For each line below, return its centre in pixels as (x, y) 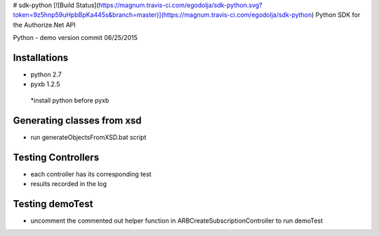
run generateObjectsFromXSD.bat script (88, 137)
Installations (41, 57)
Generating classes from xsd (77, 120)
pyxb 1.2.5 (45, 84)
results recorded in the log (69, 184)
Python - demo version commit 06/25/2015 (75, 38)
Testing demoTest (53, 204)
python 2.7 (46, 74)
